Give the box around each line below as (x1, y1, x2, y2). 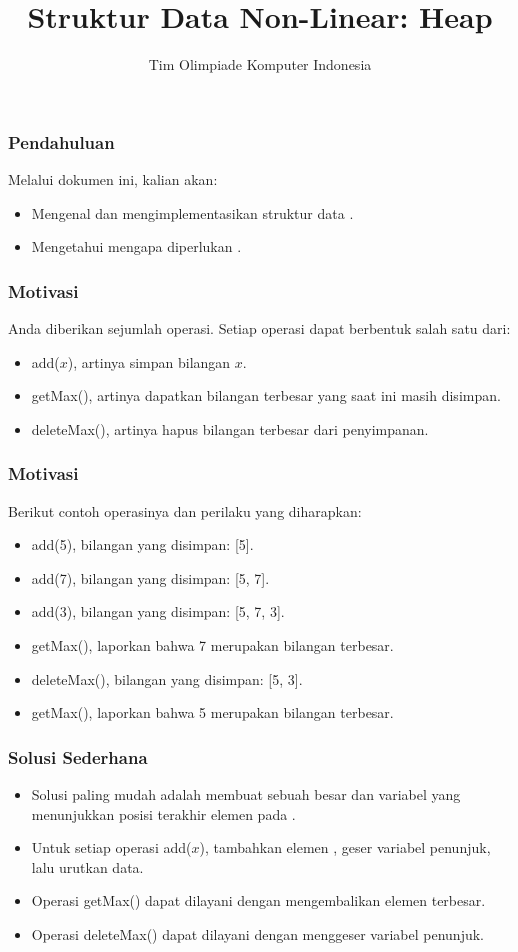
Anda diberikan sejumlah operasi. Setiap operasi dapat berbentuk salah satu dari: (8, 318, 511, 339)
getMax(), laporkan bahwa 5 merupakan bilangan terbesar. (31, 702, 394, 723)
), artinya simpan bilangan (67, 351, 231, 372)
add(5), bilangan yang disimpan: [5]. (31, 534, 254, 555)
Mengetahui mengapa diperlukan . (31, 236, 242, 257)
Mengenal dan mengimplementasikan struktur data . (31, 202, 354, 223)
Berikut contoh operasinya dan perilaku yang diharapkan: (8, 500, 362, 521)
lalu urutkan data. (31, 856, 144, 877)
